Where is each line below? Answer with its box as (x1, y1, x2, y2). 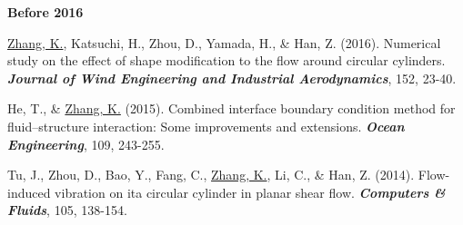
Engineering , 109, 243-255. (7, 134, 165, 153)
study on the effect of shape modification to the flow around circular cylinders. (7, 51, 446, 70)
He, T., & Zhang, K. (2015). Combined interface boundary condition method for (7, 99, 456, 118)
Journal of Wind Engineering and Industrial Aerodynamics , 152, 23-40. (7, 68, 457, 87)
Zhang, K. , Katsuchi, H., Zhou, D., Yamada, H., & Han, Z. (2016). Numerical (7, 33, 441, 52)
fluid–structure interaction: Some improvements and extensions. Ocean (7, 116, 405, 135)
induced (7, 182, 51, 201)
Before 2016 (7, 3, 84, 21)
